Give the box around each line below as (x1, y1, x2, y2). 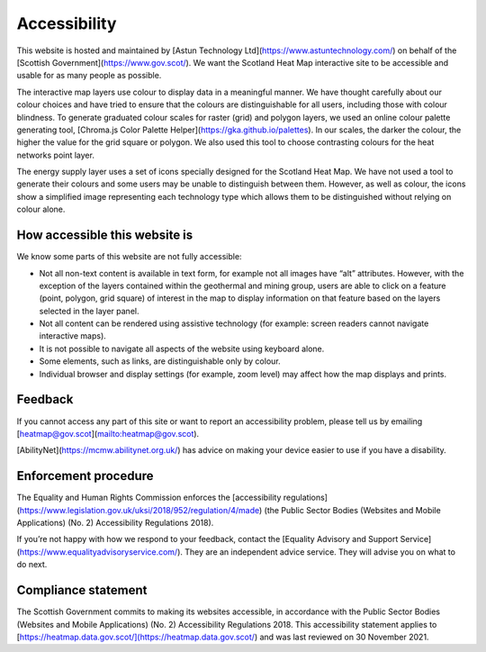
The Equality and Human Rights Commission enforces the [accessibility (16, 492, 282, 503)
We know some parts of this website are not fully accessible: (16, 251, 242, 262)
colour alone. (16, 204, 66, 215)
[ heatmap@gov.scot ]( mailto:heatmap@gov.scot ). (16, 428, 200, 439)
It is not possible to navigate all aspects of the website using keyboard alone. (39, 343, 325, 354)
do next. (16, 559, 48, 570)
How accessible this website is (16, 228, 193, 243)
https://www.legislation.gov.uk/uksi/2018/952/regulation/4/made (19, 504, 260, 515)
